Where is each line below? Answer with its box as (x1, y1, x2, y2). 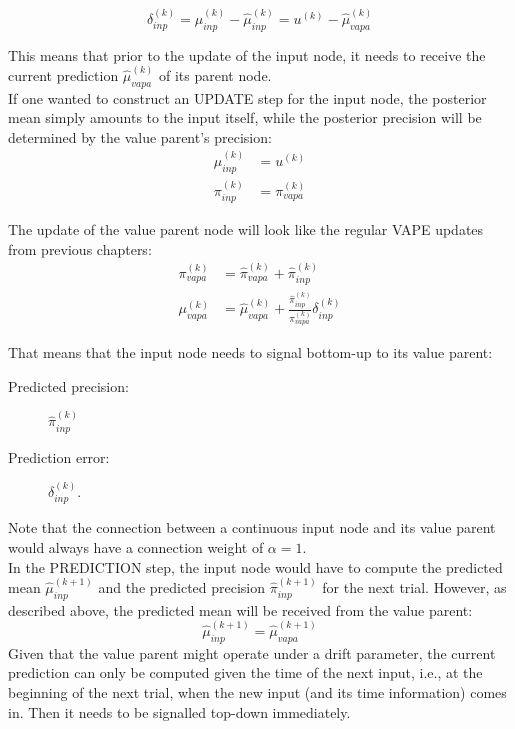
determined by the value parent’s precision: (8, 126, 272, 147)
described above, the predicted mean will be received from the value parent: (8, 599, 473, 620)
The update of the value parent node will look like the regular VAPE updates (8, 218, 484, 239)
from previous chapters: (8, 238, 152, 259)
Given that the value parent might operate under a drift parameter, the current (8, 642, 496, 663)
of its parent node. (158, 64, 272, 85)
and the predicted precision (98, 577, 266, 598)
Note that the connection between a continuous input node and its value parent (8, 517, 496, 538)
